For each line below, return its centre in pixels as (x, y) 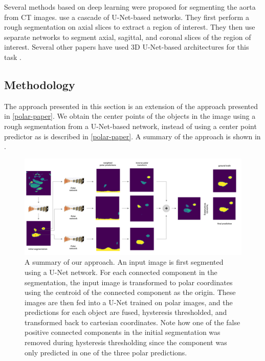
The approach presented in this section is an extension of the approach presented (131, 106)
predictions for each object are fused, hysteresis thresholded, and (126, 312)
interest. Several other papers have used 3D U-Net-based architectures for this (127, 47)
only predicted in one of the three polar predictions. (106, 352)
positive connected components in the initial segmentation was (123, 332)
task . (13, 57)
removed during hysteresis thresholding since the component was (126, 342)
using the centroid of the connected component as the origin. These (130, 292)
